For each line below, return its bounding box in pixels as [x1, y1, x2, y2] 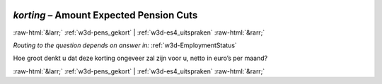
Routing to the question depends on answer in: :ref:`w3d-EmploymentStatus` [13, 41, 237, 49]
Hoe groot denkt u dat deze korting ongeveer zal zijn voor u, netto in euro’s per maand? [13, 54, 268, 63]
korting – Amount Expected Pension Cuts [13, 9, 198, 21]
